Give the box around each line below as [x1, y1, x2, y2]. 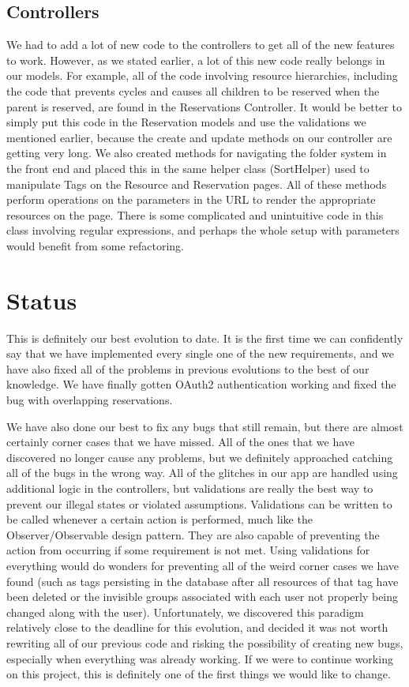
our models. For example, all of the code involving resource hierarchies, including [6, 67, 398, 84]
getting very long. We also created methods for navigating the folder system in [6, 145, 387, 161]
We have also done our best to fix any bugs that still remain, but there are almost [6, 418, 403, 434]
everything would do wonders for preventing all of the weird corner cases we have [6, 557, 400, 573]
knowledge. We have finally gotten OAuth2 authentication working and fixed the [6, 376, 396, 392]
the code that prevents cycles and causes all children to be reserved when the [6, 82, 380, 99]
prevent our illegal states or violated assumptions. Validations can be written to [6, 495, 392, 512]
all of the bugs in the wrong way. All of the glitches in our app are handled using [6, 464, 398, 481]
